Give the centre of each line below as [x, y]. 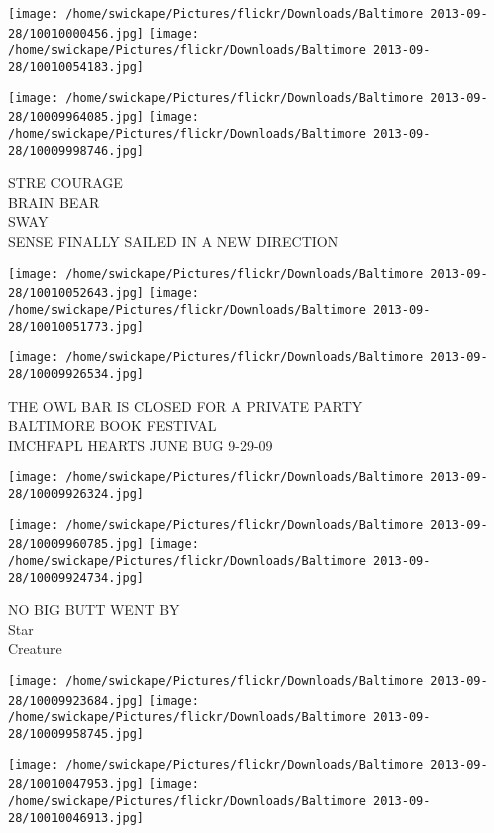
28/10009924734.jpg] [76, 577]
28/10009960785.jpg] [76, 544]
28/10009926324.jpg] [76, 494]
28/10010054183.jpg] [76, 66]
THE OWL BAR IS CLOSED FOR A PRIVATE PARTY [185, 405]
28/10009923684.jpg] [76, 700]
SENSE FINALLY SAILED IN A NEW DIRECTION [173, 241]
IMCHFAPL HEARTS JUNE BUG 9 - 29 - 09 [140, 444]
